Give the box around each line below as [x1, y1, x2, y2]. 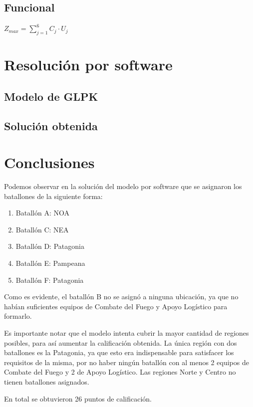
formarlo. [4, 311, 32, 321]
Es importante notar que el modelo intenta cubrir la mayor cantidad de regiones [4, 328, 249, 338]
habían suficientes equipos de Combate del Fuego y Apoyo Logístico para [4, 301, 228, 311]
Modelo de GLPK [4, 88, 98, 104]
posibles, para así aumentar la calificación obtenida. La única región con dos [4, 337, 237, 348]
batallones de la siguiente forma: [4, 191, 103, 201]
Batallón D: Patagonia [15, 241, 84, 251]
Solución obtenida [4, 118, 98, 133]
